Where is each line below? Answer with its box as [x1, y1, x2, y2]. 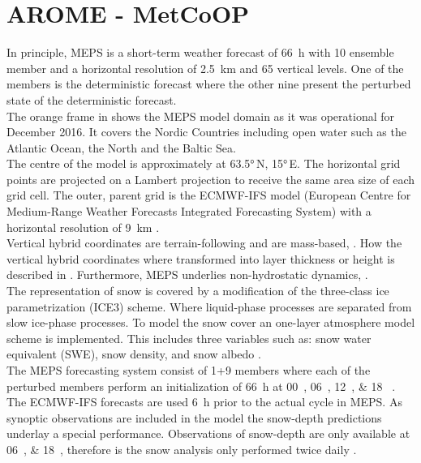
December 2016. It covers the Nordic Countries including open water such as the [6, 123, 406, 140]
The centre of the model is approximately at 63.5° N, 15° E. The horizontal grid [6, 155, 401, 172]
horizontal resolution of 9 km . [6, 218, 160, 235]
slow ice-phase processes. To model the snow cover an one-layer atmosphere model [6, 314, 415, 331]
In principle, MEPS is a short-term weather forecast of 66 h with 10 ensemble [6, 44, 394, 61]
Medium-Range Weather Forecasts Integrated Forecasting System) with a [6, 203, 372, 220]
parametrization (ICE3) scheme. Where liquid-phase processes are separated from [6, 298, 412, 315]
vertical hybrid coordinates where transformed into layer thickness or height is [6, 250, 395, 267]
